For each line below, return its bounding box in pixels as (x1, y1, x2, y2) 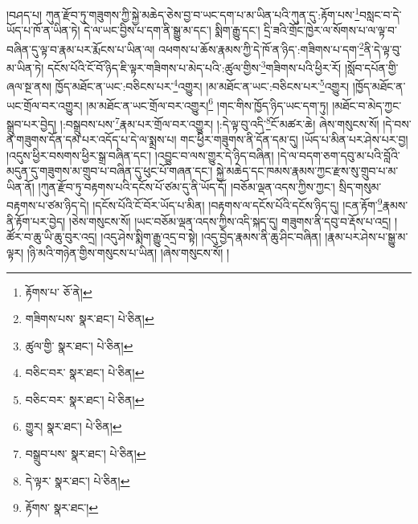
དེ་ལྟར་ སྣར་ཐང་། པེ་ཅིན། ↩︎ (25, 472, 130, 489)
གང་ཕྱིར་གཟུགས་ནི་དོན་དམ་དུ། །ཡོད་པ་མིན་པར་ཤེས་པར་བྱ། (180, 131, 408, 148)
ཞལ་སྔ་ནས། (6, 78, 52, 94)
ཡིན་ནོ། (6, 178, 35, 194)
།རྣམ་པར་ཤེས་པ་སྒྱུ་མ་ (325, 228, 408, 245)
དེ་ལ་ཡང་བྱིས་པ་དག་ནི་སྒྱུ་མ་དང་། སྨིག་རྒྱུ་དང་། (84, 22, 260, 39)
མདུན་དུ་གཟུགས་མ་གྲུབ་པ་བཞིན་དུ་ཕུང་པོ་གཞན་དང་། (6, 162, 213, 179)
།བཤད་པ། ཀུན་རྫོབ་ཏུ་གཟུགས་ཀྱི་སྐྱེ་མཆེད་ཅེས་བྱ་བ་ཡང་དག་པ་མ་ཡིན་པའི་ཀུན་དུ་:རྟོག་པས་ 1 (6, 4, 360, 23)
